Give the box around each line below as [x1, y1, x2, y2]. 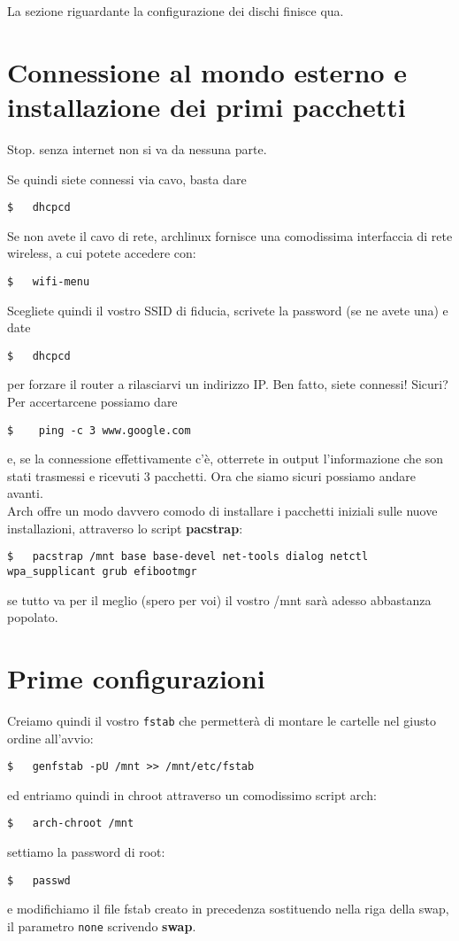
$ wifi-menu [7, 275, 90, 288]
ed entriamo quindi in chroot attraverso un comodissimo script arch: [7, 785, 377, 804]
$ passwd [7, 874, 71, 887]
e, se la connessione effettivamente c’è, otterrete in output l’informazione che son [7, 449, 444, 468]
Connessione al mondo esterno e [7, 53, 408, 89]
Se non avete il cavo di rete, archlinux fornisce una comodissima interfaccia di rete [7, 226, 453, 245]
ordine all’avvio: [7, 728, 94, 747]
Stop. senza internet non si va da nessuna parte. [7, 139, 267, 158]
